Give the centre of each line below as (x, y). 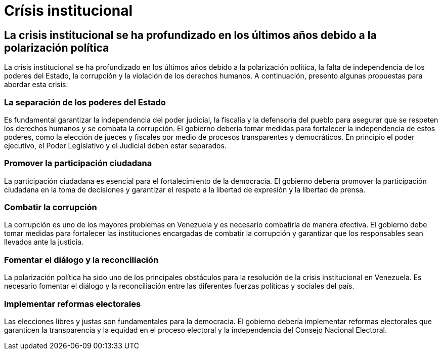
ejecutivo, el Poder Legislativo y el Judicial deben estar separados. (115, 145)
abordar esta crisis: (36, 85)
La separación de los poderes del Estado (85, 102)
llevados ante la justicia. (44, 242)
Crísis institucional (69, 11)
